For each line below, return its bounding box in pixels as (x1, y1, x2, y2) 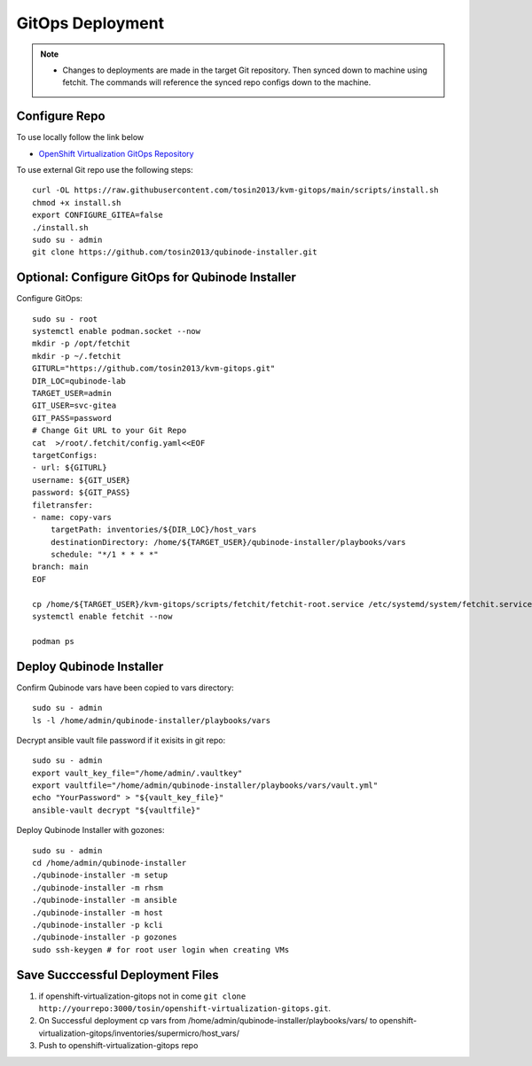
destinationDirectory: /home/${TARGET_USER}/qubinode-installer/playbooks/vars (50, 537, 407, 547)
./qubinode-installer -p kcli (32, 920, 164, 930)
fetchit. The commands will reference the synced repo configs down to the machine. (62, 77, 372, 88)
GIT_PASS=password (32, 413, 113, 423)
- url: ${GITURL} (32, 463, 107, 473)
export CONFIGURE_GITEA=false (32, 210, 164, 221)
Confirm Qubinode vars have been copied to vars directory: (16, 682, 234, 693)
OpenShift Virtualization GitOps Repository (38, 148, 194, 159)
